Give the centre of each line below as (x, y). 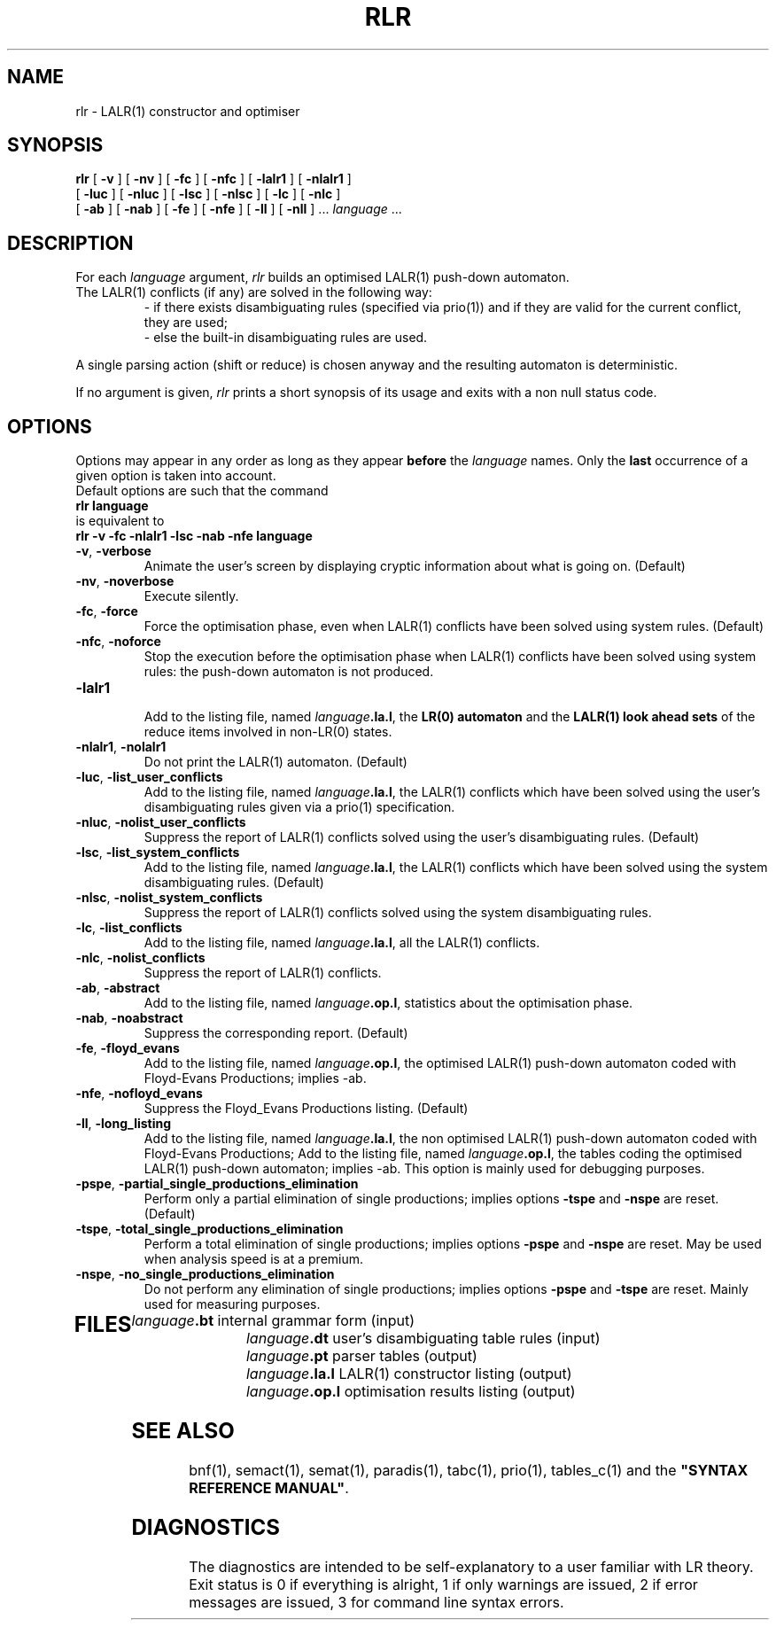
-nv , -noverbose (125, 581)
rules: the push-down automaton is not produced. (289, 672)
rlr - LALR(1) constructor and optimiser (188, 111)
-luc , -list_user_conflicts (149, 777)
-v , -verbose (113, 551)
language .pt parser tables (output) (361, 1356)
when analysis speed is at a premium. (254, 1259)
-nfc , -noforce (118, 642)
